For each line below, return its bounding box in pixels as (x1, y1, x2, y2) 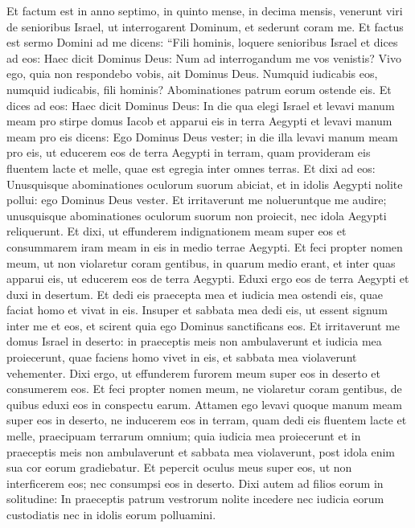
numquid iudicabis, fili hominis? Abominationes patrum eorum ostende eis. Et (6, 80, 392, 97)
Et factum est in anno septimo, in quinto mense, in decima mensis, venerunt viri (6, 2, 403, 18)
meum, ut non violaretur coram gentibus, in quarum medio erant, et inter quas (6, 254, 396, 271)
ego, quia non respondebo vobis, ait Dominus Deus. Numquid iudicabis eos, (6, 65, 378, 82)
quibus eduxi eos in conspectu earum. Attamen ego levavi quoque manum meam (6, 395, 402, 412)
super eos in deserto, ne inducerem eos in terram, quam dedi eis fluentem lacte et (6, 411, 407, 428)
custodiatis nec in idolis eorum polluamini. (6, 506, 216, 522)
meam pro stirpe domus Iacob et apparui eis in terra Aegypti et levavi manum (6, 113, 392, 129)
